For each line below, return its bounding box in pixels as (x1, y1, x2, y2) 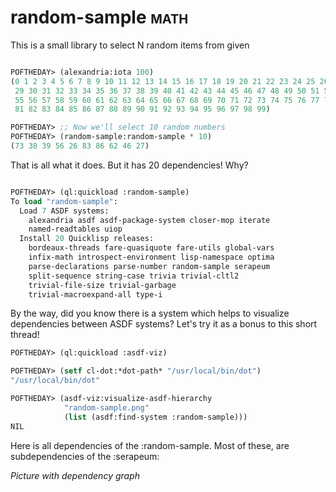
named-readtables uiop (28, 224, 123, 235)
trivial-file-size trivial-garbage (28, 280, 177, 290)
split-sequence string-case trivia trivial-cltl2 (28, 271, 240, 281)
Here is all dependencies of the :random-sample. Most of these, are (10, 439, 290, 451)
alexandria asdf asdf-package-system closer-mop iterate (28, 215, 271, 225)
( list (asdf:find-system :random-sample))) (63, 412, 248, 422)
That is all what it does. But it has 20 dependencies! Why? (10, 159, 249, 171)
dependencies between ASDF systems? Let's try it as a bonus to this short (10, 318, 318, 330)
